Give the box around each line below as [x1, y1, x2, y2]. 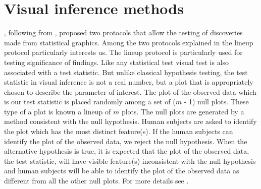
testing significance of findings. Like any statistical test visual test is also [4, 56, 229, 67]
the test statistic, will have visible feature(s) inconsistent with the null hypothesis [4, 155, 256, 166]
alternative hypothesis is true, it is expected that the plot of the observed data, [4, 146, 249, 156]
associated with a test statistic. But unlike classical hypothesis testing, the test [4, 67, 248, 77]
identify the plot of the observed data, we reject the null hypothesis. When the [4, 136, 247, 146]
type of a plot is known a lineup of [4, 106, 111, 116]
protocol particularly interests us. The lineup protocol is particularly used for [4, 47, 243, 57]
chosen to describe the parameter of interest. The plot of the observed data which [4, 86, 256, 97]
